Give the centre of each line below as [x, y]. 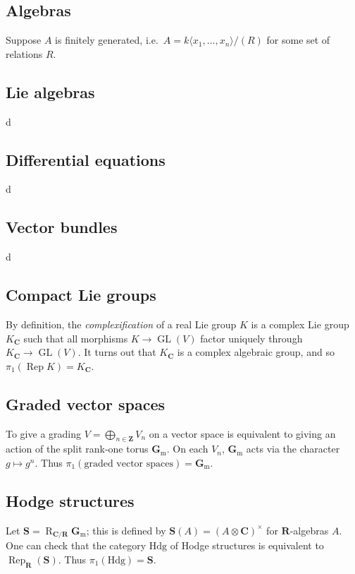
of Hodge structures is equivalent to [247, 545]
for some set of [298, 40]
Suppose [24, 40]
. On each [187, 449]
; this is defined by [126, 530]
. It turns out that [117, 352]
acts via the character [293, 449]
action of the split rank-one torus [77, 449]
